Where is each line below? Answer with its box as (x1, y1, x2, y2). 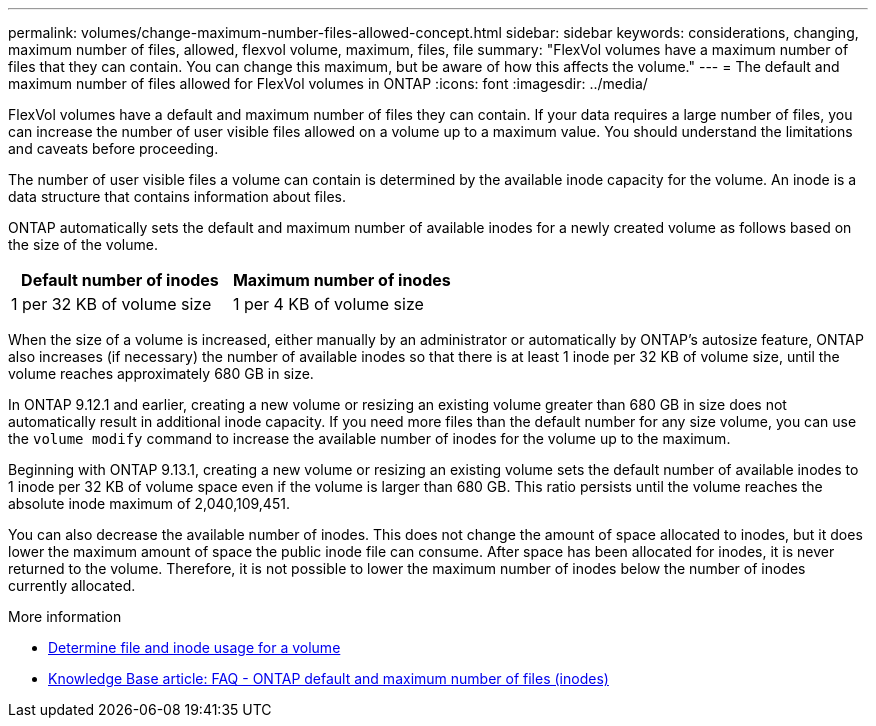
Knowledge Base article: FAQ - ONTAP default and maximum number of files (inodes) (48, 670, 609, 687)
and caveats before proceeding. (8, 140, 219, 157)
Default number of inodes (21, 270, 219, 290)
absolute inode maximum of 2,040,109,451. (8, 495, 290, 512)
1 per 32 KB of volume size (11, 294, 212, 314)
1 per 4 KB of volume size (232, 294, 424, 314)
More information (8, 608, 122, 625)
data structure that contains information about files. (8, 188, 346, 205)
